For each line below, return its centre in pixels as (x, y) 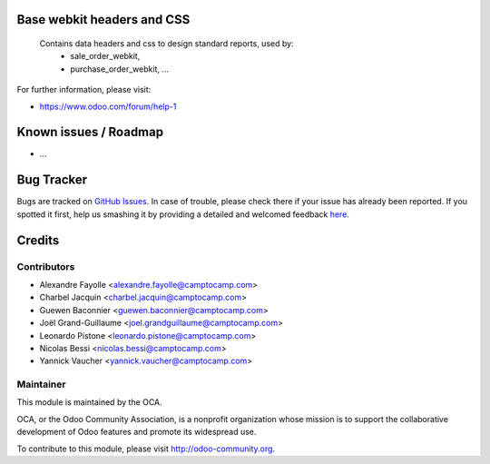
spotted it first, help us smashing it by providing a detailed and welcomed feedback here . (183, 214)
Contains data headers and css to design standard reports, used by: (167, 44)
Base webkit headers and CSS (103, 20)
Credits (38, 240)
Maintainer (41, 384)
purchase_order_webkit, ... (120, 69)
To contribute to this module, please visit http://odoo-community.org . (146, 449)
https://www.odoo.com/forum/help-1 (108, 106)
